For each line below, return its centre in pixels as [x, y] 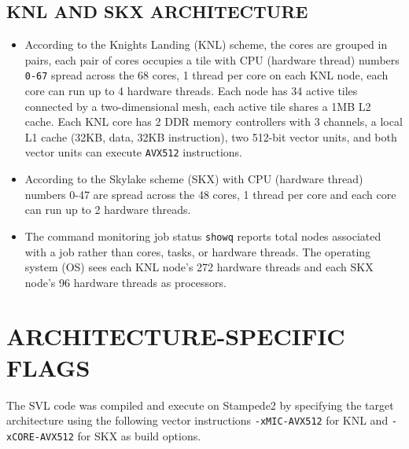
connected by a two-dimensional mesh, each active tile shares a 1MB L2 [198, 106]
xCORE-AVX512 [40, 437]
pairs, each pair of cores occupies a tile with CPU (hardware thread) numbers [212, 59]
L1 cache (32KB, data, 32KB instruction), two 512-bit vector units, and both [211, 136]
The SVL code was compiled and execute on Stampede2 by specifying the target [200, 405]
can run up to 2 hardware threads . [108, 210]
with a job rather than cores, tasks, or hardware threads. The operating [198, 251]
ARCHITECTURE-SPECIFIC [176, 336]
